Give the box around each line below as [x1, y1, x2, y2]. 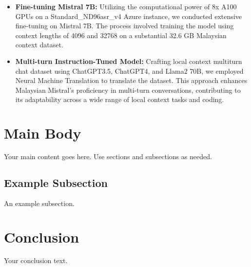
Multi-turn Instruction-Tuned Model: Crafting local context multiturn [15, 56, 242, 66]
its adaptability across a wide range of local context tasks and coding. [15, 94, 224, 104]
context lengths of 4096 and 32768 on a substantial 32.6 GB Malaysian [15, 30, 227, 40]
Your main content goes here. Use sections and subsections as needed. [4, 151, 212, 162]
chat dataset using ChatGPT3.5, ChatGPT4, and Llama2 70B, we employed [15, 65, 244, 76]
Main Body [4, 123, 81, 143]
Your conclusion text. [4, 255, 68, 265]
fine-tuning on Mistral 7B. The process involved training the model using [15, 21, 234, 31]
